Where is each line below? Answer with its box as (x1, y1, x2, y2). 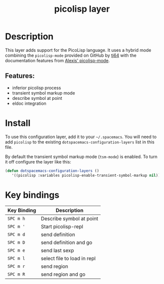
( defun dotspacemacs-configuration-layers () (5, 168, 99, 173)
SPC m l (7, 256, 25, 261)
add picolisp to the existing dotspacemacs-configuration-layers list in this (5, 139, 155, 145)
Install (5, 118, 31, 128)
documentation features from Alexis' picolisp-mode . (5, 57, 110, 63)
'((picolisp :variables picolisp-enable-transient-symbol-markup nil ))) (11, 173, 163, 178)
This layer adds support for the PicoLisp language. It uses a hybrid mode (5, 47, 151, 53)
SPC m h (7, 216, 25, 221)
